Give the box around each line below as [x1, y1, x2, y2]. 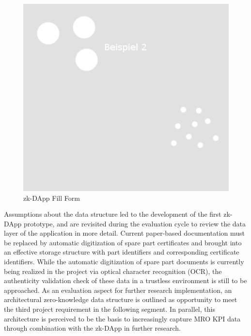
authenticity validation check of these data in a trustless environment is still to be [4, 275, 247, 286]
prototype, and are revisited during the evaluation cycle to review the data [24, 218, 246, 228]
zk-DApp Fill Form [23, 192, 80, 203]
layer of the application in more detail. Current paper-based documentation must [4, 228, 245, 238]
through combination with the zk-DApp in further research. [4, 323, 181, 333]
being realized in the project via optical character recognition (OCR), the [4, 266, 222, 276]
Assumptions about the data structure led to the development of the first [4, 209, 221, 219]
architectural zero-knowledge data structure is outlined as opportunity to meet [4, 294, 237, 304]
